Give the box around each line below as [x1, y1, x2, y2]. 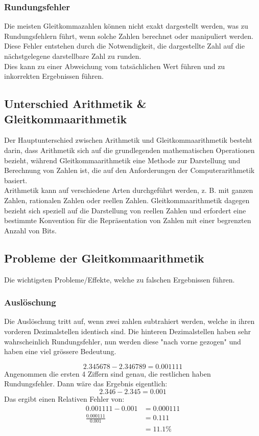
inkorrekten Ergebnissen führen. [4, 71, 104, 81]
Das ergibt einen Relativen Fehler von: [4, 393, 125, 404]
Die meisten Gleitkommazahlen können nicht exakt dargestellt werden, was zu [4, 20, 248, 31]
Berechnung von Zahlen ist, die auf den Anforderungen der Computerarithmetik [4, 165, 255, 176]
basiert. [4, 175, 28, 185]
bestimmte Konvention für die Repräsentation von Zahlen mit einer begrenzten [4, 215, 251, 226]
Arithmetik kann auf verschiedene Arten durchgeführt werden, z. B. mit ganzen [4, 185, 253, 195]
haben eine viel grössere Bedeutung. [4, 346, 116, 357]
